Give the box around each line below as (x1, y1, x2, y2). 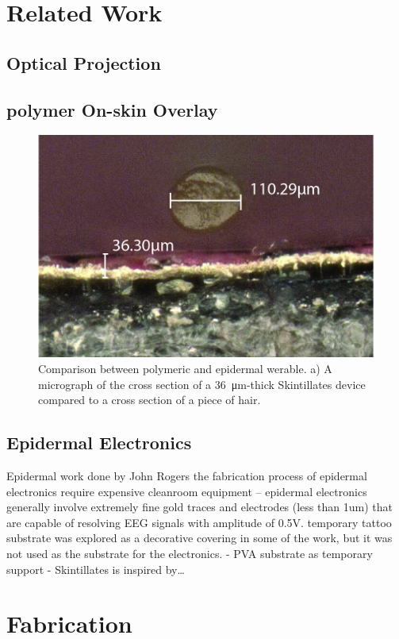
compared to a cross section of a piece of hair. (38, 391, 261, 408)
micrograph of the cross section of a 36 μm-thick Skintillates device (38, 375, 366, 392)
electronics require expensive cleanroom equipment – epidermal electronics (6, 483, 367, 499)
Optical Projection (6, 50, 161, 75)
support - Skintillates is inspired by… (6, 560, 185, 577)
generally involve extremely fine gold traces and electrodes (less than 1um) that (6, 498, 393, 515)
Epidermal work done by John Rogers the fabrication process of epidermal (6, 468, 367, 484)
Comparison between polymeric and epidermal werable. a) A (38, 360, 332, 377)
